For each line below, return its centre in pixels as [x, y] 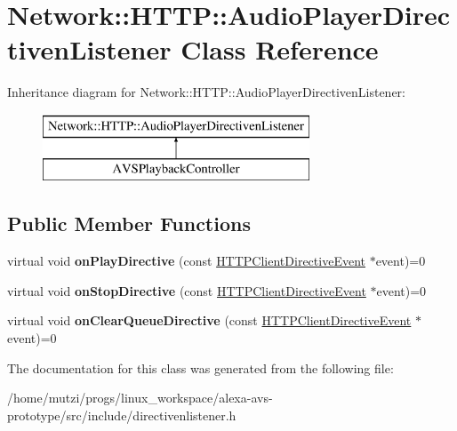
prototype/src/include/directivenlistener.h [122, 415]
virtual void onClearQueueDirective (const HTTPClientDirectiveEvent [209, 320]
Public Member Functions [129, 223]
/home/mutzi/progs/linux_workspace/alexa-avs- [140, 398]
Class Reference [280, 49]
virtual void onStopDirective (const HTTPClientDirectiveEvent [187, 290]
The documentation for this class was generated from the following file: [200, 367]
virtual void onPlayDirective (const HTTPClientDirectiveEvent [186, 261]
